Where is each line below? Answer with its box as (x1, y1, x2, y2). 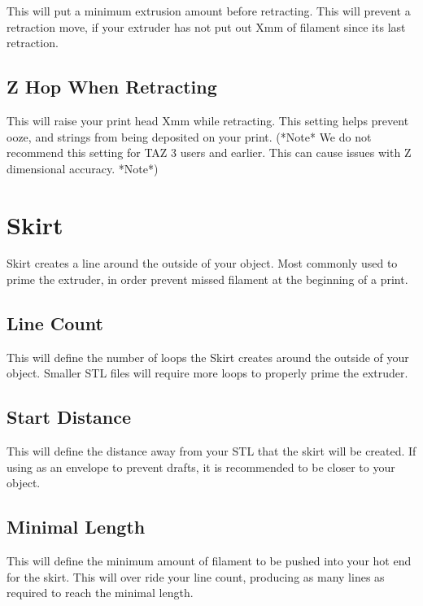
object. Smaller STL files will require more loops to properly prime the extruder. (7, 364, 408, 381)
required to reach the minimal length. (7, 584, 194, 601)
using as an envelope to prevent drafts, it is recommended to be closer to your (7, 458, 395, 475)
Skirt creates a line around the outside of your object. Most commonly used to (7, 255, 398, 272)
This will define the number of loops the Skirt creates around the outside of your (7, 348, 409, 365)
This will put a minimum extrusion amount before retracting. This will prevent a (7, 2, 411, 19)
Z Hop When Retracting (7, 74, 217, 99)
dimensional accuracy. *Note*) (7, 159, 159, 177)
